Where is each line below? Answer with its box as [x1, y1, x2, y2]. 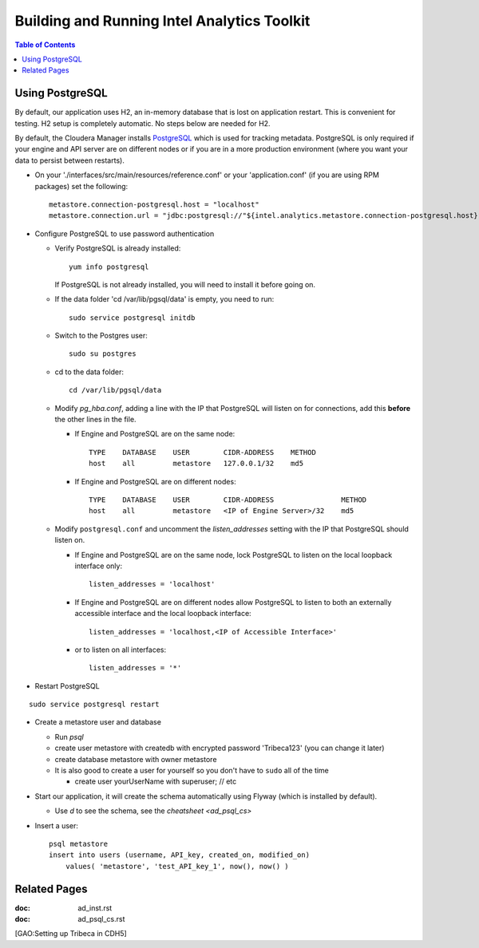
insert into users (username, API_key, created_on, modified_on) [49, 851, 311, 859]
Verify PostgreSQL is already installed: [54, 243, 181, 253]
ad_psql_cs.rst [77, 914, 125, 924]
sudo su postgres [69, 350, 137, 358]
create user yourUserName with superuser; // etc [74, 776, 237, 786]
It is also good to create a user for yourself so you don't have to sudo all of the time [54, 766, 329, 776]
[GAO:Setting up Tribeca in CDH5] [14, 929, 127, 938]
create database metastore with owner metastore [54, 754, 217, 764]
